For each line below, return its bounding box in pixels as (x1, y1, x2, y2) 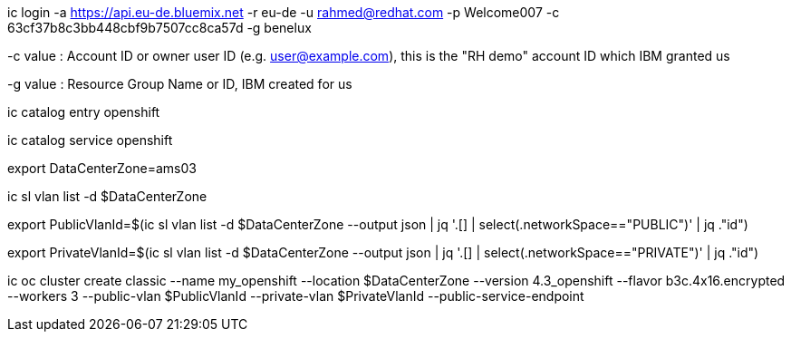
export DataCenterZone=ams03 (7, 160, 197, 176)
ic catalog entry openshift (7, 104, 160, 120)
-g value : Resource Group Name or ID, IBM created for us (7, 76, 352, 92)
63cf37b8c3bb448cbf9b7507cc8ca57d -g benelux (7, 20, 312, 35)
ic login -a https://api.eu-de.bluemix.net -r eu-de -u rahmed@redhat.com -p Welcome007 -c (7, 5, 560, 20)
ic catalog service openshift (7, 132, 173, 148)
